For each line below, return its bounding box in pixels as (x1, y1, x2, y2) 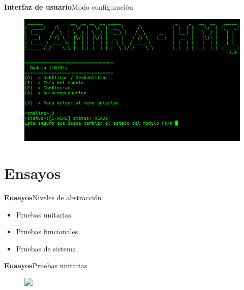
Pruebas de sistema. (16, 243, 78, 253)
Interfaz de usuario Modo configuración (4, 2, 133, 12)
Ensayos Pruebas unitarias (4, 260, 87, 271)
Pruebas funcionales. (16, 226, 80, 237)
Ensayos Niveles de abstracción (4, 192, 102, 203)
